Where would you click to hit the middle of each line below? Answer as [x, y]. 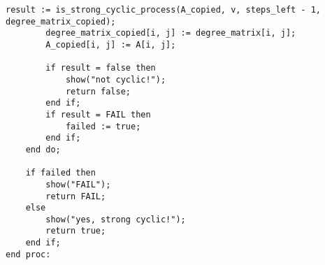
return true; [76, 231]
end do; [43, 149]
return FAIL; [76, 196]
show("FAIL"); [78, 184]
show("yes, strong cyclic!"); [116, 219]
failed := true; [103, 126]
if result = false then [101, 68]
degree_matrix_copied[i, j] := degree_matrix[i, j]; [171, 33]
